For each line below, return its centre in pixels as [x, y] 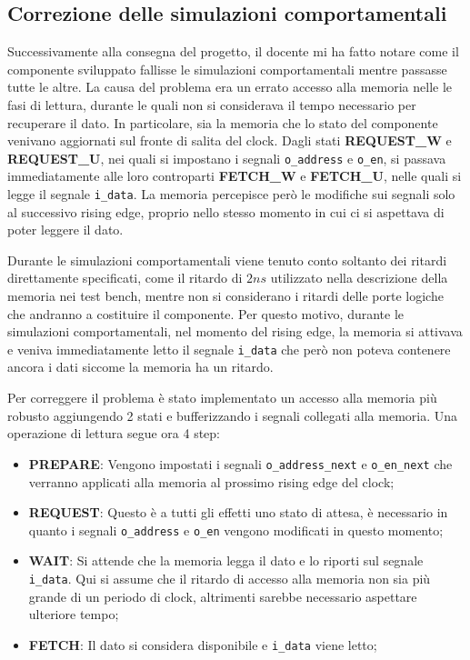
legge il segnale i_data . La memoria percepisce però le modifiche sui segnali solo [231, 194]
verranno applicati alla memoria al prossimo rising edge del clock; [211, 481]
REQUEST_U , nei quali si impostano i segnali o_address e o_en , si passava [227, 158]
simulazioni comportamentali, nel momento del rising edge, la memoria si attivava [235, 331]
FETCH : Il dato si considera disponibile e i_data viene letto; [203, 644]
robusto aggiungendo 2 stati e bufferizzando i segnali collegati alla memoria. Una [233, 415]
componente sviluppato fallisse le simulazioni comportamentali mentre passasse [227, 69]
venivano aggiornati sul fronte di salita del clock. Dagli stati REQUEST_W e [230, 140]
